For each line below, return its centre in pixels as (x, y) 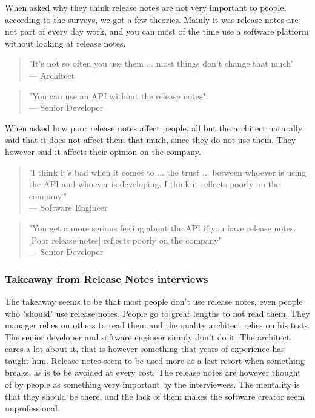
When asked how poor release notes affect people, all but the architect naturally (154, 128)
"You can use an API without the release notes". (118, 95)
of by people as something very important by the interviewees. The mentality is (152, 384)
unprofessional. (32, 408)
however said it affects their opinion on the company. (103, 151)
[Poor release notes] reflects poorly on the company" (125, 240)
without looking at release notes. (65, 43)
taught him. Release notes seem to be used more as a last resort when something (155, 360)
